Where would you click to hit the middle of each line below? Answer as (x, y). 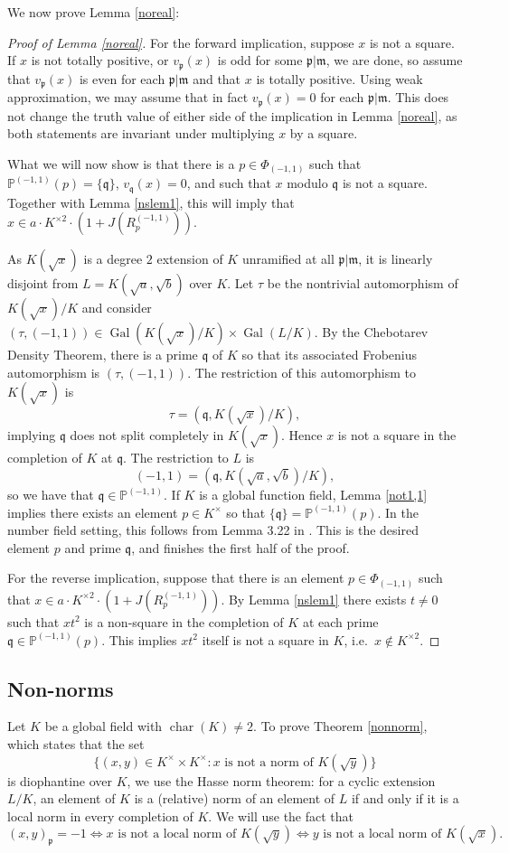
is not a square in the (397, 435)
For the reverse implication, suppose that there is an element (176, 578)
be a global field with (104, 726)
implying (32, 435)
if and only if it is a (405, 798)
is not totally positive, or (100, 60)
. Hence (302, 435)
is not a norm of (269, 762)
